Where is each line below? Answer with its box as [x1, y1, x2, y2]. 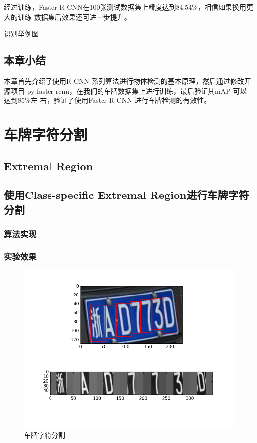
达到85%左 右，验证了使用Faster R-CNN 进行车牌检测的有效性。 [4, 95, 211, 105]
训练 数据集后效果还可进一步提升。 [17, 11, 131, 22]
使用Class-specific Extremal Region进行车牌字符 [4, 187, 249, 202]
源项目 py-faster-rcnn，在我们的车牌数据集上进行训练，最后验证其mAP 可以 [4, 85, 247, 96]
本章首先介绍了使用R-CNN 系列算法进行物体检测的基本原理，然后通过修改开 [4, 75, 251, 86]
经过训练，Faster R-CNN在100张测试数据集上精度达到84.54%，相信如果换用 [4, 2, 246, 12]
